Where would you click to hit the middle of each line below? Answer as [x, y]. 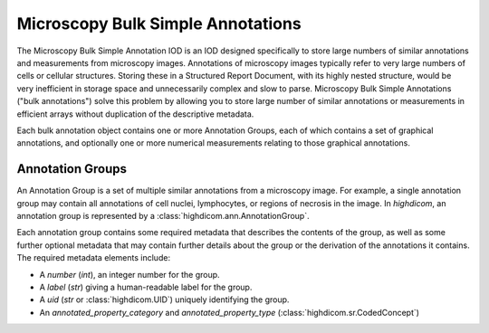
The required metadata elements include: [94, 258]
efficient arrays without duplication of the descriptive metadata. [135, 114]
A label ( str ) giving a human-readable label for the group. [146, 287]
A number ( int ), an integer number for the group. [130, 274]
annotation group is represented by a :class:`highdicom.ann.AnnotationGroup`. [163, 215]
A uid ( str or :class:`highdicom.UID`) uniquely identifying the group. [164, 300]
